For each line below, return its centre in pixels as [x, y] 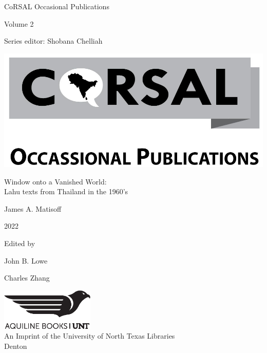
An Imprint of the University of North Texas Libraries [90, 336]
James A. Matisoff [33, 208]
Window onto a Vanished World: [55, 181]
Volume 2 [19, 23]
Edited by [20, 243]
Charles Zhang [27, 278]
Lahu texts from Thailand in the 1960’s [66, 191]
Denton [16, 346]
